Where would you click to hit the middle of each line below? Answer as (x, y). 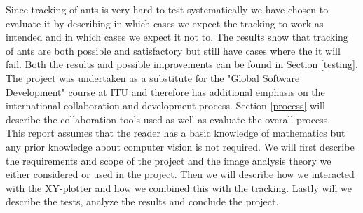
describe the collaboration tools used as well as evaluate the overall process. (168, 119)
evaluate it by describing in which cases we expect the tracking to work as (165, 23)
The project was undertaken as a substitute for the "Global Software (153, 77)
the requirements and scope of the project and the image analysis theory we (169, 160)
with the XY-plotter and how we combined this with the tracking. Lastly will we (179, 187)
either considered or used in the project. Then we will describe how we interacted (180, 174)
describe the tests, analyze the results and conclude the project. (142, 201)
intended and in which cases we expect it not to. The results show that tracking (177, 37)
